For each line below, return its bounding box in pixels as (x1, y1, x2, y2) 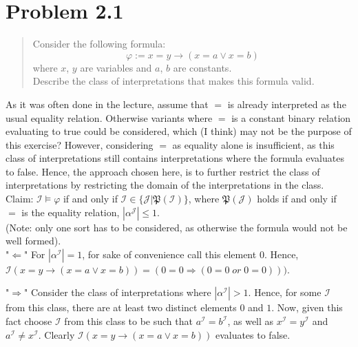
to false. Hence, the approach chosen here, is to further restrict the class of (6, 164, 320, 178)
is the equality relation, (21, 204, 120, 219)
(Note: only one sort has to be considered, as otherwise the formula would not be (6, 220, 348, 234)
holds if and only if (257, 191, 337, 206)
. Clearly (38, 327, 75, 341)
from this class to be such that (64, 314, 193, 328)
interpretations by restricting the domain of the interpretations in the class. (6, 178, 324, 192)
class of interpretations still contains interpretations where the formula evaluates (6, 151, 344, 165)
